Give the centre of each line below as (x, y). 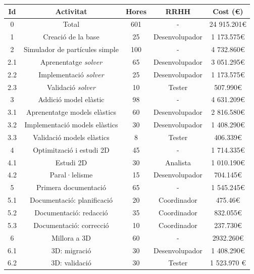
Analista (178, 162)
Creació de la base (71, 37)
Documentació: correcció (71, 225)
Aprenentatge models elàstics (71, 112)
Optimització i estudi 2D (71, 149)
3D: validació (71, 263)
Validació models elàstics (71, 137)
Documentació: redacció (71, 212)
